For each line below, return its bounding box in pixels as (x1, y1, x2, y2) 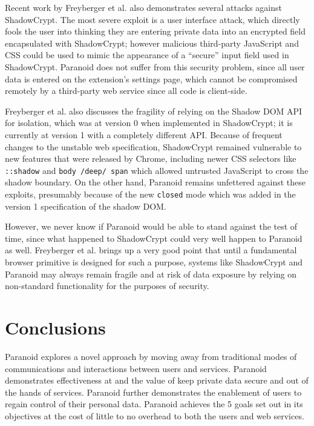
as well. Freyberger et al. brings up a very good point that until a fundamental (5, 244, 297, 256)
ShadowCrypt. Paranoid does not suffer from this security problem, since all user (5, 60, 305, 73)
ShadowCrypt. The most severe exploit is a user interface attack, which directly (5, 13, 300, 25)
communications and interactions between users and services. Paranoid (5, 362, 267, 374)
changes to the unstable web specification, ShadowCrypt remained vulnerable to (5, 140, 302, 153)
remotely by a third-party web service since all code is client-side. (5, 84, 247, 97)
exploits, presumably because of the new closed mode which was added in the (5, 187, 296, 200)
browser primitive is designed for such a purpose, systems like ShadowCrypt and (5, 256, 303, 268)
